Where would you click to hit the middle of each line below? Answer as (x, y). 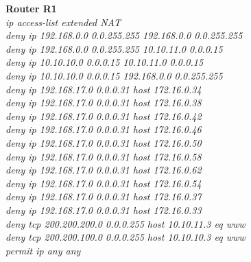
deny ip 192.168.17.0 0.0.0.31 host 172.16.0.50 (104, 142)
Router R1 (31, 8)
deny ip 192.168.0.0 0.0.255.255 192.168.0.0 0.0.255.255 (124, 35)
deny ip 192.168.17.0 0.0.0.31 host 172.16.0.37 (104, 196)
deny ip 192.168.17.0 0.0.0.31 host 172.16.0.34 (104, 89)
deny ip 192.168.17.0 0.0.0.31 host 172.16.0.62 (104, 170)
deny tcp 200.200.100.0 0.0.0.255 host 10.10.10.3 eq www (125, 237)
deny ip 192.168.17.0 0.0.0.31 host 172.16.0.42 (104, 116)
